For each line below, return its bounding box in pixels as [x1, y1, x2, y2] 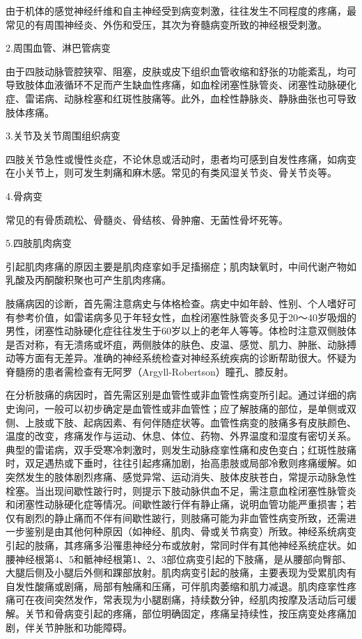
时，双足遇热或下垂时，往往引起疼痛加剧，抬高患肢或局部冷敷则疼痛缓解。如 [6, 456, 356, 470]
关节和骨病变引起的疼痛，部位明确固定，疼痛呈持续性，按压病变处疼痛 [24, 606, 347, 620]
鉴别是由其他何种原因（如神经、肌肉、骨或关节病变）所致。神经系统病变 [24, 524, 356, 539]
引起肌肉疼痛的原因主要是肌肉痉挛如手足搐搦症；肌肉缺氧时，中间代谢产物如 [6, 259, 356, 273]
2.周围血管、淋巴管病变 [6, 40, 111, 55]
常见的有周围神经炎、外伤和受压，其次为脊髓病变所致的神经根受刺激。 [6, 17, 327, 31]
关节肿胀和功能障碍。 [34, 619, 132, 634]
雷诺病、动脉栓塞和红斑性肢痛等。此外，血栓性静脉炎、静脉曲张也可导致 [24, 91, 356, 105]
